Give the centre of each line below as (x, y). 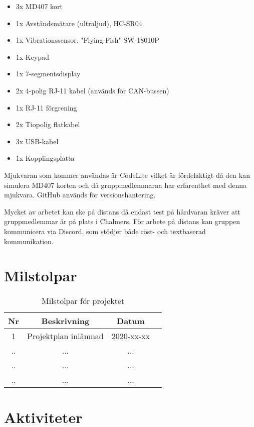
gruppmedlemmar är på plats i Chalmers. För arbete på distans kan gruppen (122, 221)
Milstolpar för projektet (83, 301)
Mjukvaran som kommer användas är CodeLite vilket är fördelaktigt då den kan (127, 175)
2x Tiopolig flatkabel (48, 124)
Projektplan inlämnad (65, 336)
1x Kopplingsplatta (45, 158)
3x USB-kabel (37, 141)
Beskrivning (65, 321)
